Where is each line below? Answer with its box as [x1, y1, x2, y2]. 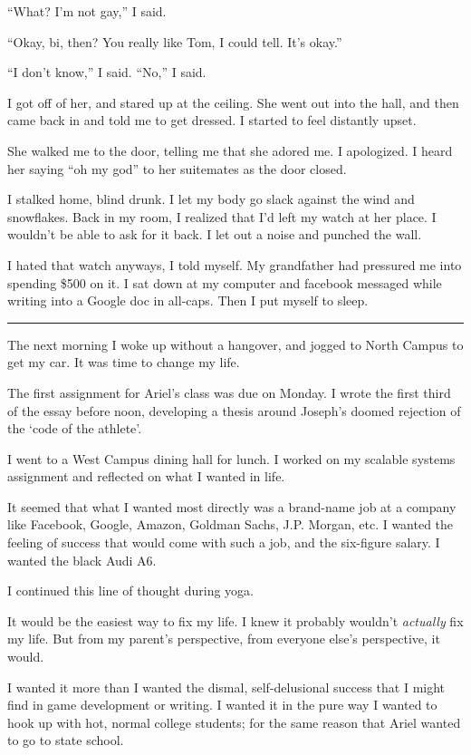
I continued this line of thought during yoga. [7, 581, 254, 600]
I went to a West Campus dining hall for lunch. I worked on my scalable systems [7, 449, 456, 468]
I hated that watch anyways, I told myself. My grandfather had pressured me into [7, 255, 462, 274]
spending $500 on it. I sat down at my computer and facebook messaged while [7, 273, 442, 292]
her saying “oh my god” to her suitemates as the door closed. [7, 159, 347, 178]
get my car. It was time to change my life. [7, 353, 240, 372]
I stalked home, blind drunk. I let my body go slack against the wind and [7, 189, 415, 208]
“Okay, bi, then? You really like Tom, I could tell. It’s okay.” [7, 32, 342, 51]
